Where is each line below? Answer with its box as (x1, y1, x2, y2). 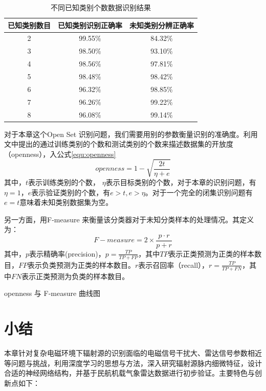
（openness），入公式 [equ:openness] (4, 148, 116, 159)
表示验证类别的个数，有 (31, 187, 110, 197)
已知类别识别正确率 (58, 19, 122, 30)
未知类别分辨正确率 (129, 19, 194, 30)
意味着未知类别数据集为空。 (19, 197, 113, 208)
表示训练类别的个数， (28, 176, 100, 187)
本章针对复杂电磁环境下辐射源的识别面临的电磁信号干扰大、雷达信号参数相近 (4, 347, 262, 358)
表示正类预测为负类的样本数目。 (21, 270, 129, 281)
